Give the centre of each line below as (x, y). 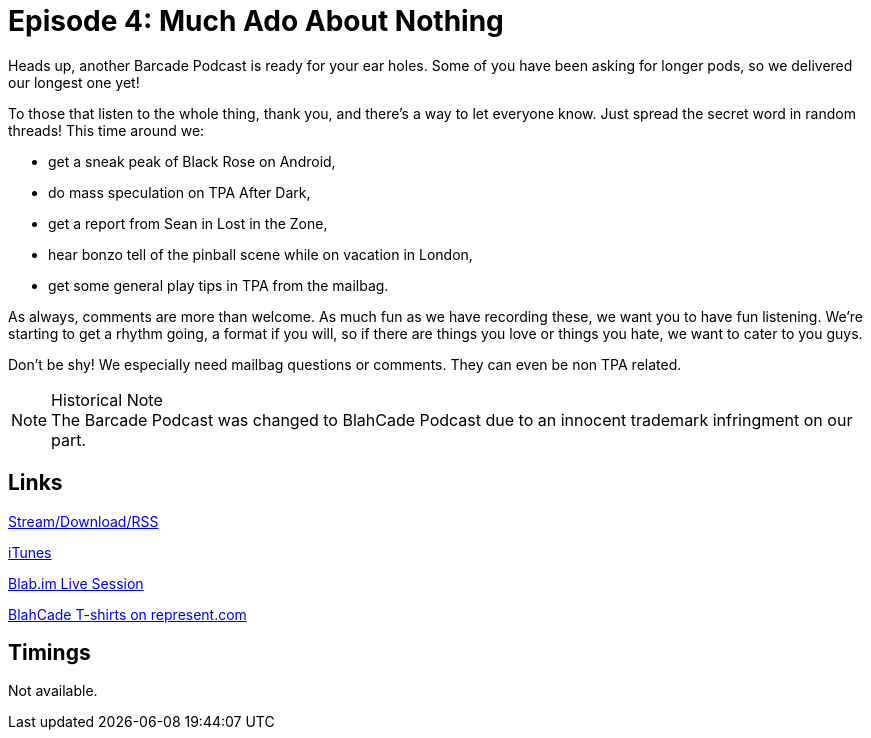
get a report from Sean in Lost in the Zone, (188, 223)
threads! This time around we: (106, 130)
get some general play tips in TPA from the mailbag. (218, 285)
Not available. (53, 691)
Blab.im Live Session (76, 583)
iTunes (30, 552)
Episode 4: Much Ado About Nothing (256, 21)
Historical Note (107, 399)
